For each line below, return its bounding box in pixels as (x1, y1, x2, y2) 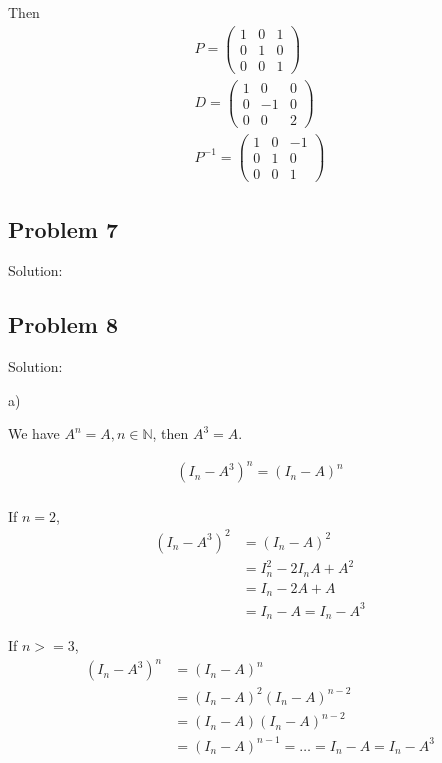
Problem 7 (8, 213, 118, 244)
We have (8, 423, 60, 444)
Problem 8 (8, 309, 118, 340)
